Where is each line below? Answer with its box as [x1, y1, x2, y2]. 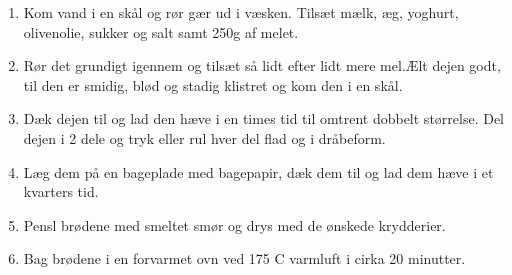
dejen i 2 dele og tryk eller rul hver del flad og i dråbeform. [23, 127, 386, 148]
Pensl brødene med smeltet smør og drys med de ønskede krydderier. [23, 214, 446, 235]
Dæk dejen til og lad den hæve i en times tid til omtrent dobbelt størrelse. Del [23, 108, 505, 129]
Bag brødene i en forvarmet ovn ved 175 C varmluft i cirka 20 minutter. [23, 248, 466, 269]
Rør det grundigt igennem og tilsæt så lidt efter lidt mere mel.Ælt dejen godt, [23, 55, 501, 76]
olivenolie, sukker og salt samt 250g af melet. [23, 21, 299, 42]
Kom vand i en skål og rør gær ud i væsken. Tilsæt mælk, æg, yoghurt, [23, 2, 459, 22]
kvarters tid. [23, 181, 99, 202]
